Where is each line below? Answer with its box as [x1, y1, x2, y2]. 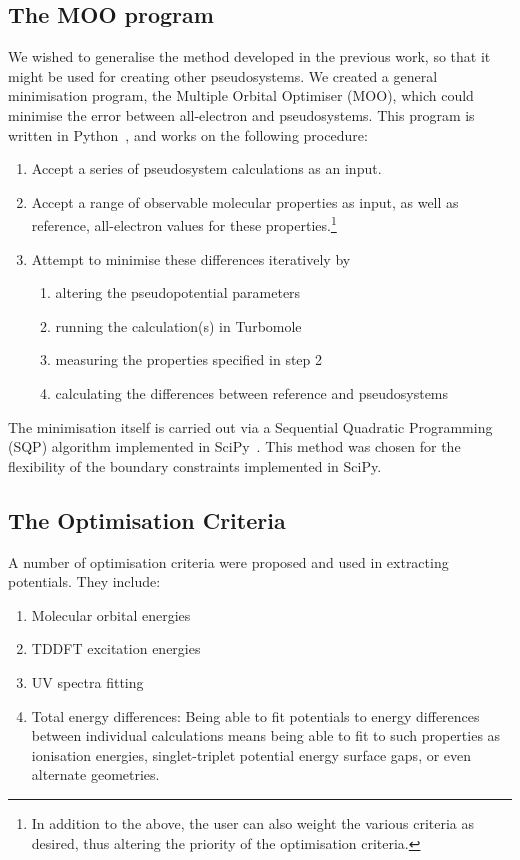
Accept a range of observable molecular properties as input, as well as [31, 191, 459, 212]
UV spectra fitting [31, 671, 144, 692]
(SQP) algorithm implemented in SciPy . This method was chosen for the [8, 436, 461, 457]
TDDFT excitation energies [31, 638, 201, 659]
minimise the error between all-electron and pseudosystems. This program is [8, 104, 475, 125]
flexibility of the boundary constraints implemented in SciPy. [8, 455, 382, 476]
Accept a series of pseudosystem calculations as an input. [31, 158, 382, 179]
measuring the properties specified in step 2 [55, 349, 323, 370]
